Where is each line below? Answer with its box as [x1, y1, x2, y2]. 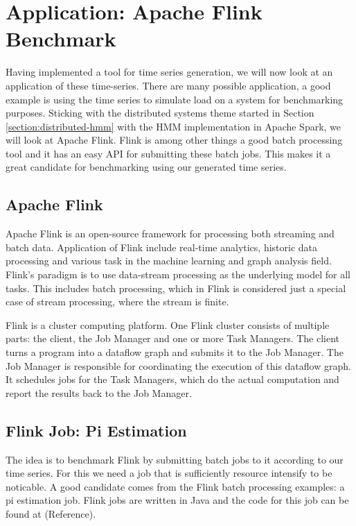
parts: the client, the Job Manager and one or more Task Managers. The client [6, 331, 340, 346]
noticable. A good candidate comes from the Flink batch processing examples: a [6, 479, 345, 493]
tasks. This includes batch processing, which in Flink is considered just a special [6, 280, 346, 295]
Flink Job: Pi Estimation [6, 419, 187, 441]
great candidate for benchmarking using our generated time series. [6, 160, 287, 174]
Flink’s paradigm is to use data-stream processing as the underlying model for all [6, 267, 350, 282]
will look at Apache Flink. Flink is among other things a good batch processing [6, 133, 343, 147]
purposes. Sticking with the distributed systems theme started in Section [6, 105, 314, 120]
